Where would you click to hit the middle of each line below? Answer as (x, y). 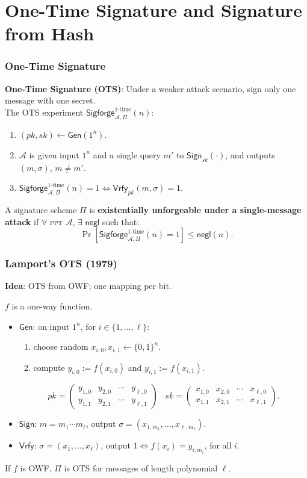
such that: (121, 221)
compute (49, 367)
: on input (51, 326)
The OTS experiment (44, 112)
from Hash (50, 33)
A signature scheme (41, 209)
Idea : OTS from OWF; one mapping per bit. (88, 286)
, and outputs (250, 154)
